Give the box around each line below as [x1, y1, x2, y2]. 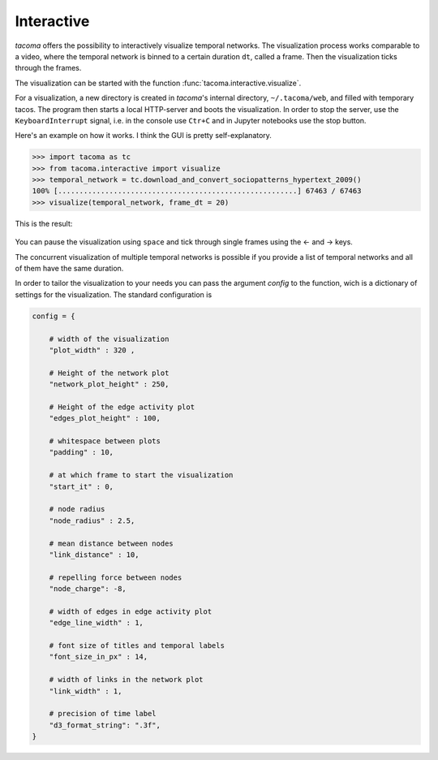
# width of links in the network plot [49, 675, 204, 684]
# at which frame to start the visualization [49, 471, 234, 480]
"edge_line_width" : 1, [49, 618, 144, 628]
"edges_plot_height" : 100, [49, 414, 161, 423]
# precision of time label [49, 709, 157, 719]
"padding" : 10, [49, 447, 114, 457]
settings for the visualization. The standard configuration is [15, 289, 213, 300]
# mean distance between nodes [49, 538, 174, 548]
